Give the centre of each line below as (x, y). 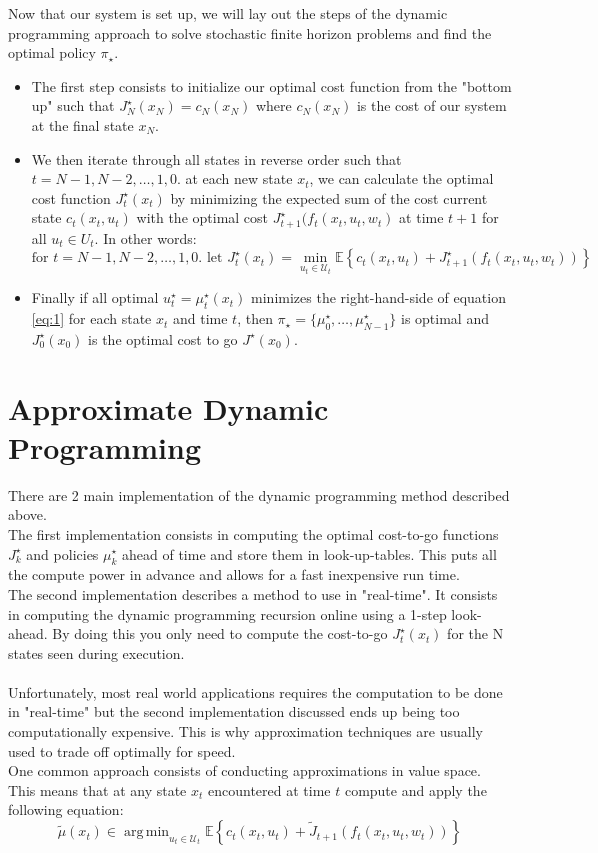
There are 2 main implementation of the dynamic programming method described (259, 494)
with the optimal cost (202, 217)
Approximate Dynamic (168, 407)
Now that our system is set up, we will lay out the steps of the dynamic (228, 13)
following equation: (66, 809)
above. (27, 514)
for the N (475, 633)
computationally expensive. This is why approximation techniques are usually (245, 731)
